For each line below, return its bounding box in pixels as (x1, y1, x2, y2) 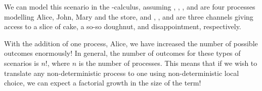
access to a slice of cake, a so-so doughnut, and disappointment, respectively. (4, 21, 241, 32)
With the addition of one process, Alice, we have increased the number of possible (4, 38, 258, 48)
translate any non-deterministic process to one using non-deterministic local (4, 67, 239, 78)
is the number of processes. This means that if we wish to (78, 57, 257, 68)
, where (47, 57, 70, 68)
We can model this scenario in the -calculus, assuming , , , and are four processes (4, 2, 255, 12)
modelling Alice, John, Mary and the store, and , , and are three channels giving (4, 11, 253, 22)
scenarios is (4, 57, 39, 68)
